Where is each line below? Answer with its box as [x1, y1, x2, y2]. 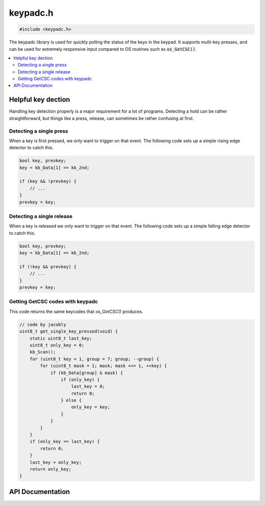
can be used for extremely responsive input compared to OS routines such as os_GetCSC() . [9, 46, 197, 52]
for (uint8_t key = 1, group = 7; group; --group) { [29, 356, 159, 362]
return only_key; [29, 467, 72, 472]
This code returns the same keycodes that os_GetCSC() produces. [9, 308, 143, 315]
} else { [60, 398, 82, 403]
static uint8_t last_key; [29, 335, 92, 341]
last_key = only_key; [29, 459, 82, 465]
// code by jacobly [19, 321, 66, 327]
